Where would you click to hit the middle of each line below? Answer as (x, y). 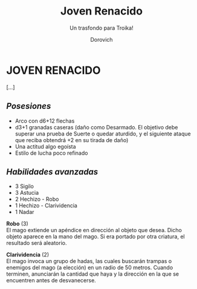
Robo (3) (17, 224)
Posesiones (29, 106)
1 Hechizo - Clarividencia (46, 206)
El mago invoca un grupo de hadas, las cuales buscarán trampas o (89, 261)
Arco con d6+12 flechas (45, 121)
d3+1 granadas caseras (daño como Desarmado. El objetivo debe (96, 127)
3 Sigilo (24, 186)
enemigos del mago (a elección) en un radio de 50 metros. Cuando (90, 268)
